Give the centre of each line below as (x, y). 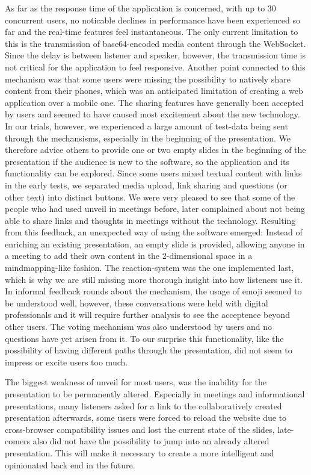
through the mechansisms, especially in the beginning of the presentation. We (148, 138)
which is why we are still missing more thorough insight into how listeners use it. (154, 279)
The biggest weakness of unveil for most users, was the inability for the (136, 382)
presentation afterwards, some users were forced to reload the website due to (146, 418)
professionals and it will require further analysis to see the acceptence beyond (147, 315)
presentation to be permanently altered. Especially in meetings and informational (155, 394)
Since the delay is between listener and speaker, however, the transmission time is (155, 55)
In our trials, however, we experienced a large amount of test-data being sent (146, 126)
